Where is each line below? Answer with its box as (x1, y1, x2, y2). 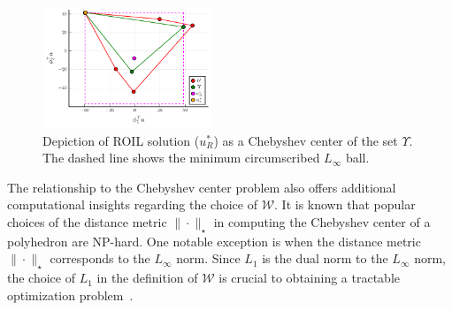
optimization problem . (7, 285, 134, 304)
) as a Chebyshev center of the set (213, 131, 398, 149)
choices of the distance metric (7, 213, 167, 231)
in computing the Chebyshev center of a (213, 213, 431, 231)
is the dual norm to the (262, 249, 388, 268)
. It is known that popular (274, 195, 416, 214)
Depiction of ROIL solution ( (42, 131, 200, 149)
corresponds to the (50, 249, 150, 268)
